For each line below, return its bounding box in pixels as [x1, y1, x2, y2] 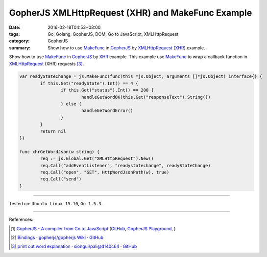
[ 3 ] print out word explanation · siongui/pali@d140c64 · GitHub [10, 243, 137, 249]
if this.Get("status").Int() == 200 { [60, 87, 154, 93]
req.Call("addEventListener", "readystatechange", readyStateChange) [40, 163, 211, 168]
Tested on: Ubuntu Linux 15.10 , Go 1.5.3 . [9, 200, 103, 206]
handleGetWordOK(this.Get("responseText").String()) [81, 94, 211, 100]
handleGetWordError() [81, 108, 133, 113]
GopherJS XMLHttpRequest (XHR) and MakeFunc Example [9, 7, 252, 18]
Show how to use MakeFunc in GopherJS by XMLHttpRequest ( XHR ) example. [48, 44, 205, 51]
